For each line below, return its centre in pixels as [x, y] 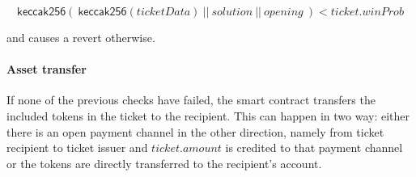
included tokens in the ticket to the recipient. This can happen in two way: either [208, 115]
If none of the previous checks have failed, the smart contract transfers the [191, 100]
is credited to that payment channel [314, 147]
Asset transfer [47, 69]
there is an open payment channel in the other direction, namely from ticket [195, 131]
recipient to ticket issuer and [77, 147]
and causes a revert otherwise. [81, 37]
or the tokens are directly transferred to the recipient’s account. [164, 163]
